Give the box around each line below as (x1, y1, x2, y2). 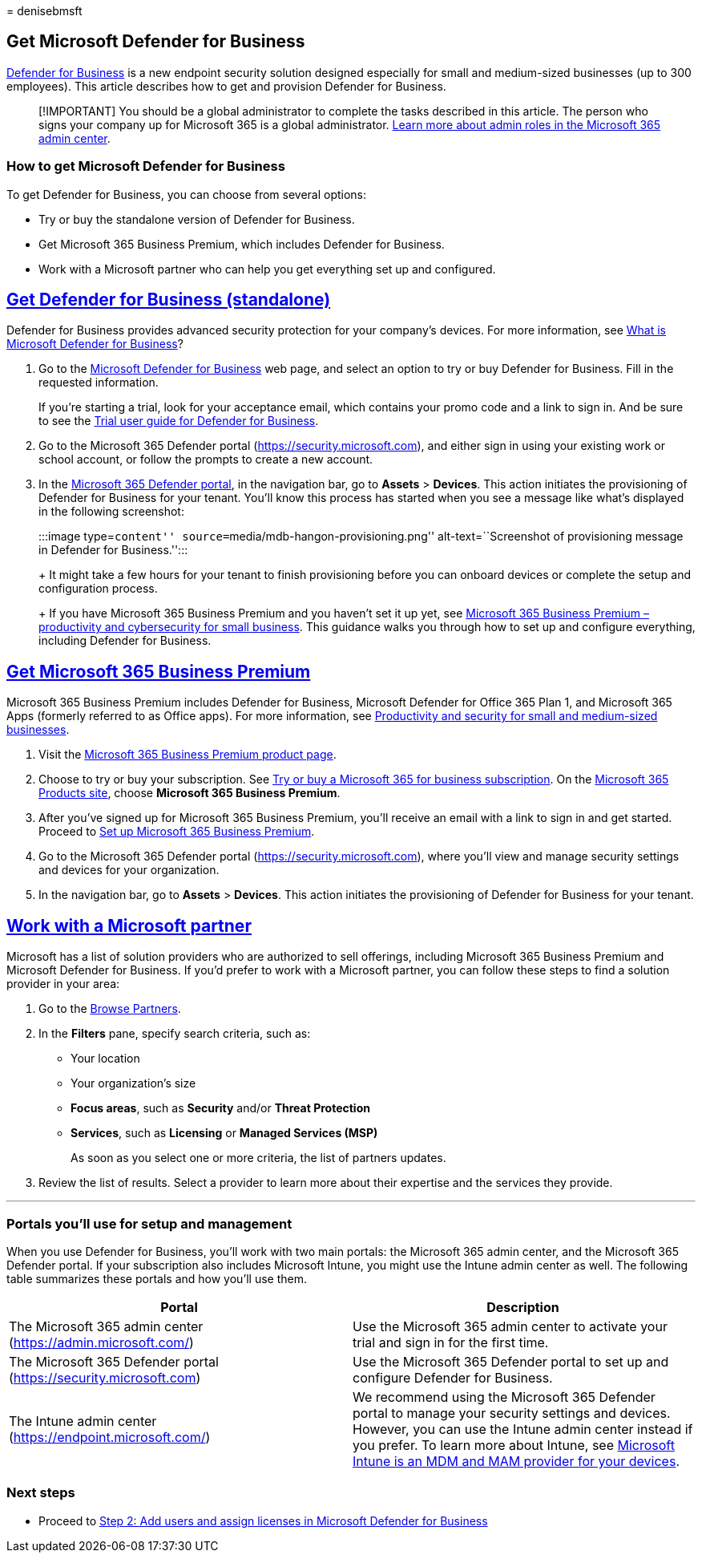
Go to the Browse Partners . (38, 1002, 181, 1016)
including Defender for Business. (38, 634, 212, 648)
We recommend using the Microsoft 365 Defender (353, 1388, 656, 1405)
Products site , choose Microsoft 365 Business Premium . (38, 786, 341, 800)
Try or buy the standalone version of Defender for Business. (38, 212, 355, 226)
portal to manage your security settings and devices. (353, 1404, 671, 1421)
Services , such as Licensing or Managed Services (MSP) (71, 1126, 378, 1140)
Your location (71, 1051, 140, 1066)
